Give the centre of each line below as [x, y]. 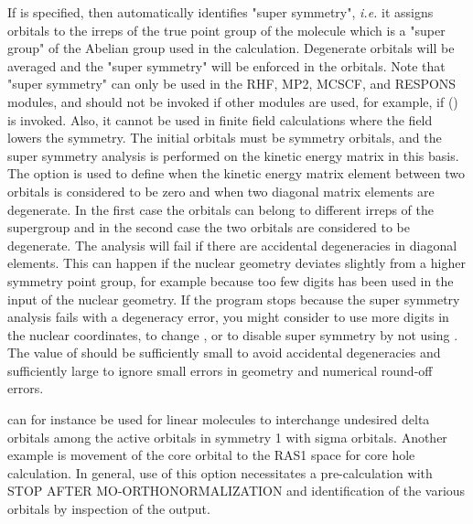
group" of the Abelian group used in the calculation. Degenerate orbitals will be [231, 48]
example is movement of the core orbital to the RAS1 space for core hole [211, 455]
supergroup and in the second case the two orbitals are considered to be [209, 227]
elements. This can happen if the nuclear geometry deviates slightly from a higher [236, 263]
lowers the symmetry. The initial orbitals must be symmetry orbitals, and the [225, 138]
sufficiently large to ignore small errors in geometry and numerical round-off [220, 370]
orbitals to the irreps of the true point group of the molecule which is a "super [226, 30]
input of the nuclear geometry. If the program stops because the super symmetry [234, 299]
